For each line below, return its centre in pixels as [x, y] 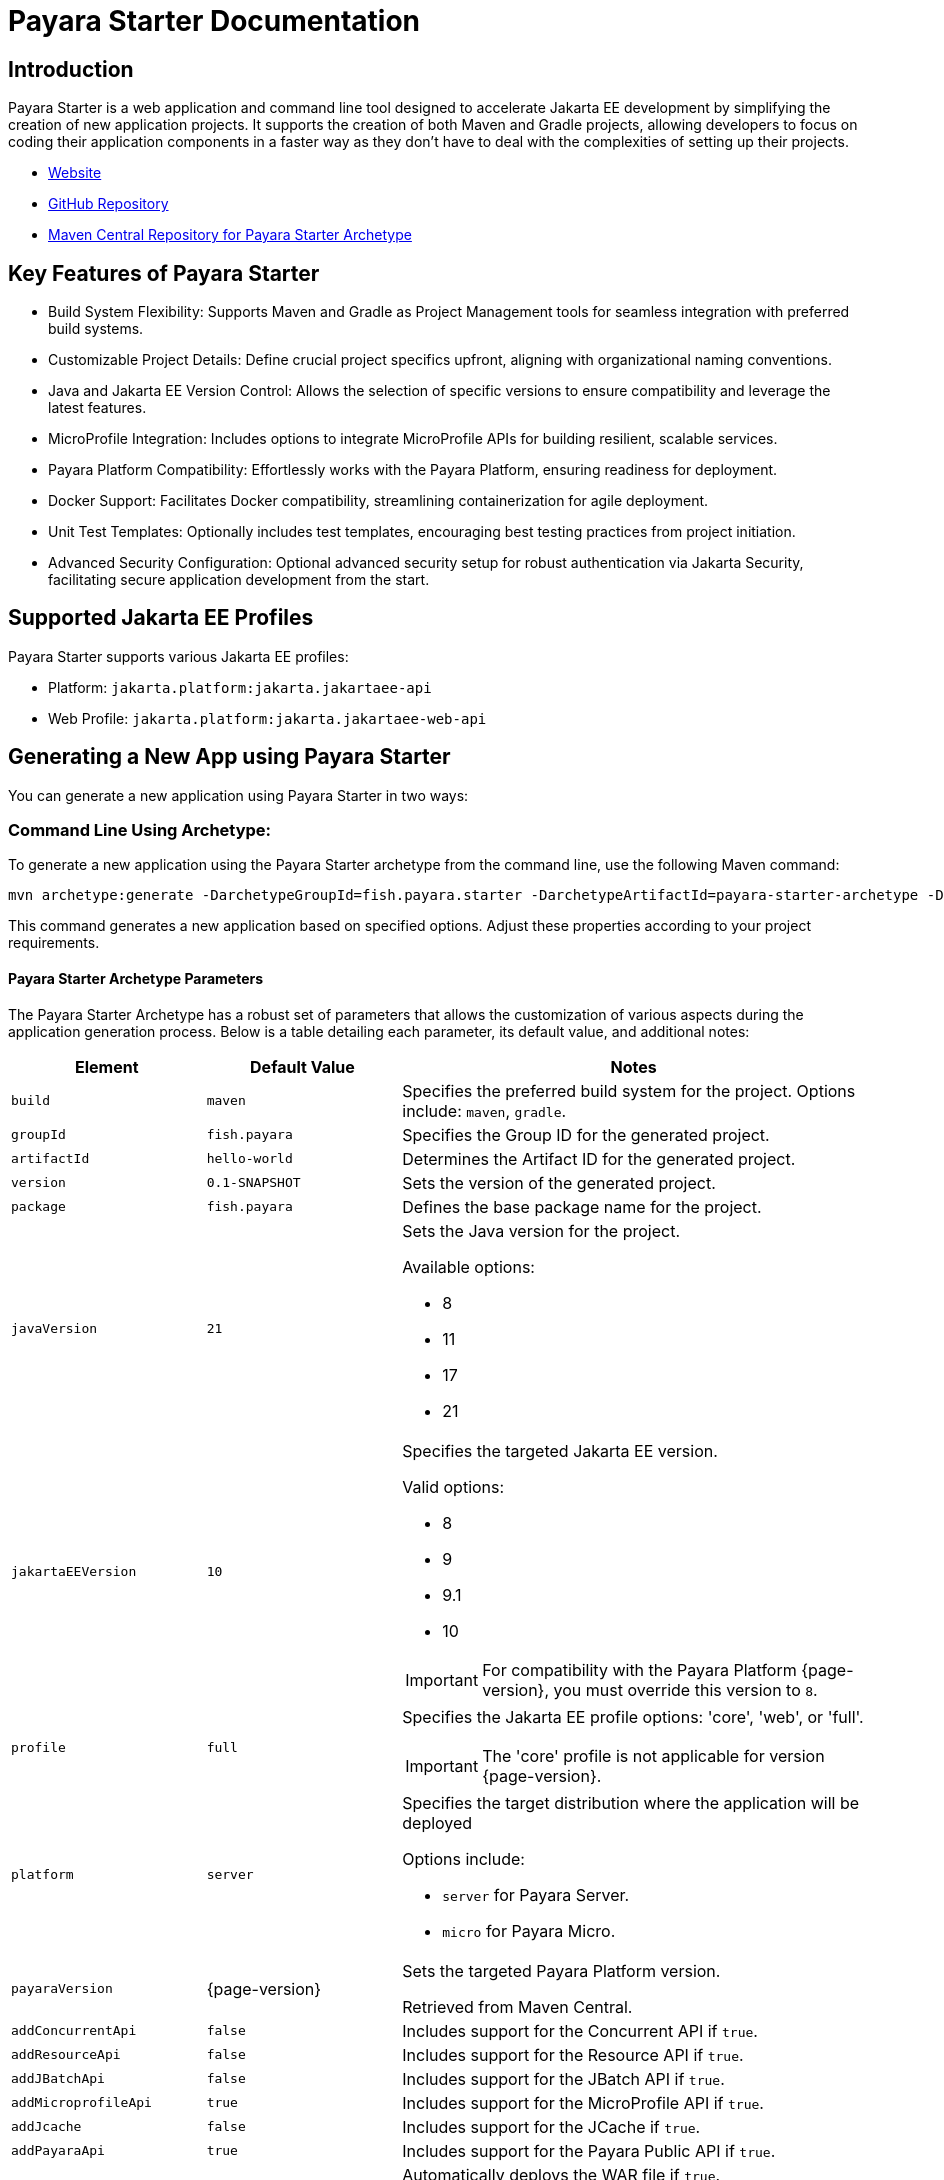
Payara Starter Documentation [214, 21]
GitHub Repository [108, 204]
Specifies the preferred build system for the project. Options [629, 1090]
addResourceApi [66, 2055]
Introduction [71, 69]
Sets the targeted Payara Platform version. [561, 1970]
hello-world [249, 1159]
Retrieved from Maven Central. [517, 2006]
